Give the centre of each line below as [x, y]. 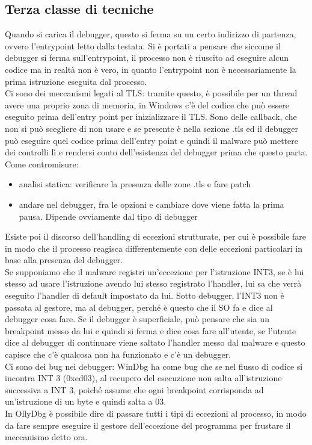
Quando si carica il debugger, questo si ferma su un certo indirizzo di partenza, [151, 34]
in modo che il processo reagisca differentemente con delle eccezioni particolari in [154, 248]
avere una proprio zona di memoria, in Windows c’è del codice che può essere [147, 104]
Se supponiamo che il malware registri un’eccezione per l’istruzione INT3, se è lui [154, 271]
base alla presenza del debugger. [64, 260]
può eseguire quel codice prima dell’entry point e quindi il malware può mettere [151, 140]
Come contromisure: [42, 163]
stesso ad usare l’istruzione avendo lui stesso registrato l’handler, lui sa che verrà [153, 283]
